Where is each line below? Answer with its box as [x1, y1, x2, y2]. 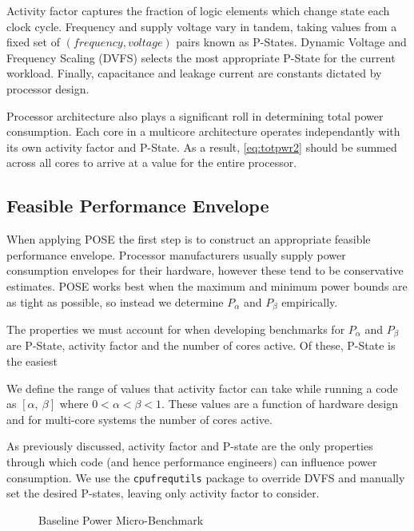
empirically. [281, 293, 338, 310]
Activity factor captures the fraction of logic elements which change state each [6, 2, 390, 18]
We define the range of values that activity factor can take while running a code [6, 379, 398, 396]
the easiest [6, 353, 58, 370]
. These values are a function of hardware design [161, 395, 398, 412]
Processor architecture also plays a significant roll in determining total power [6, 107, 384, 124]
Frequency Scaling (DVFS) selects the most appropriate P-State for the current [6, 49, 396, 65]
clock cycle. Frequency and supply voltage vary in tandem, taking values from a [6, 18, 397, 34]
